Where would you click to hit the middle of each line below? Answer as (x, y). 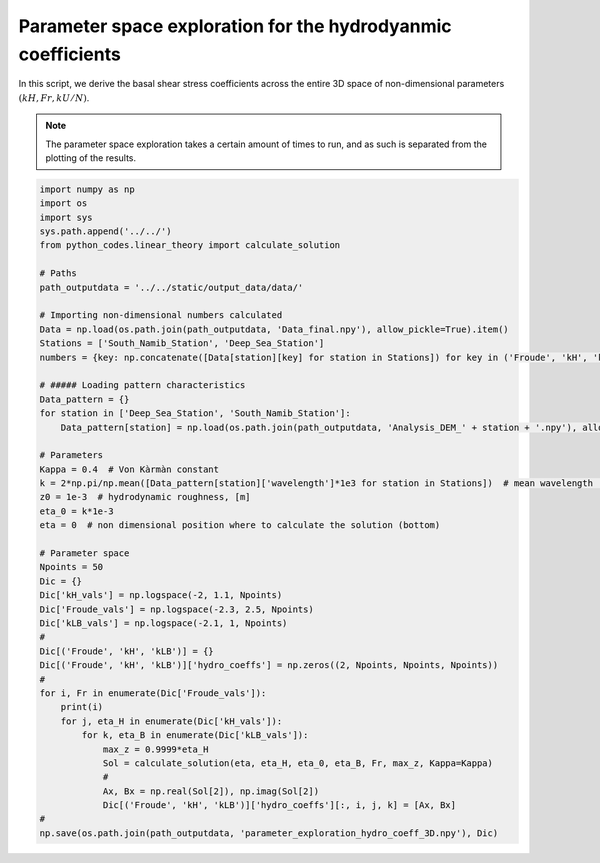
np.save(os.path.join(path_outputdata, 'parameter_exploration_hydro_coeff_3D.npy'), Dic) (269, 833)
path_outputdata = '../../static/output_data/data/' (171, 287)
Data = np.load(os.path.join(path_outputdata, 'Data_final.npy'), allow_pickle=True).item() (274, 329)
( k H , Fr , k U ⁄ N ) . (54, 97)
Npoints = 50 (71, 567)
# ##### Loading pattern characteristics (142, 385)
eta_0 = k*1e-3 (76, 511)
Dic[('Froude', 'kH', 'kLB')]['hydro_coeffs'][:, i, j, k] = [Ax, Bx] (279, 805)
